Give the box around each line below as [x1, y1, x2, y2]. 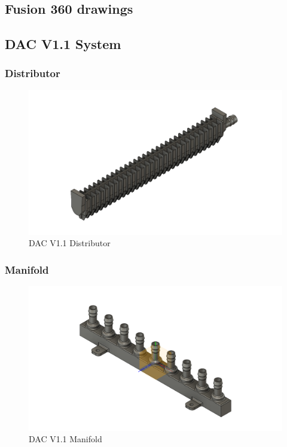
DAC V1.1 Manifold [29, 433, 102, 445]
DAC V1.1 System [5, 35, 121, 53]
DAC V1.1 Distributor [29, 237, 111, 249]
